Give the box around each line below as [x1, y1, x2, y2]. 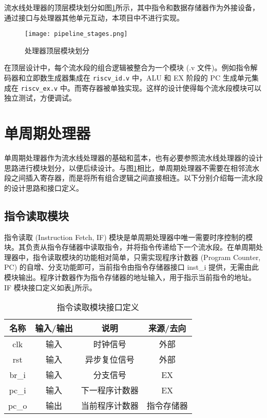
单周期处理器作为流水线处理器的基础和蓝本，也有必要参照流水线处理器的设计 [4, 152, 263, 163]
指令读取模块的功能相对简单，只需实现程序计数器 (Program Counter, [32, 251, 261, 262]
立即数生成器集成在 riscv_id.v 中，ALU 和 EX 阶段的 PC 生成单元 [25, 72, 252, 83]
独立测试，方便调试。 [4, 92, 76, 103]
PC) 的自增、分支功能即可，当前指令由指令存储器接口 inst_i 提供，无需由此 [4, 262, 259, 272]
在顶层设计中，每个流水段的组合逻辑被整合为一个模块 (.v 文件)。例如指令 [4, 62, 251, 73]
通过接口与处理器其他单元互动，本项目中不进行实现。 [4, 12, 184, 23]
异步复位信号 [85, 353, 135, 366]
